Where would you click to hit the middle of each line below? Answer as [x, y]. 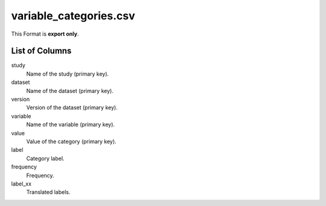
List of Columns [41, 51]
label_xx [21, 184]
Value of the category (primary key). [72, 141]
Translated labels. [48, 192]
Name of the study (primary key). [68, 74]
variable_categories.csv [73, 16]
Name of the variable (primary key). [70, 124]
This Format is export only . [45, 34]
